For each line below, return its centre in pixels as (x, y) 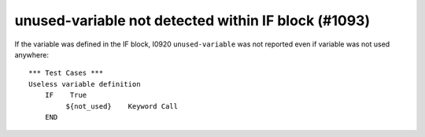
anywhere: (31, 54)
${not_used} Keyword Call (122, 106)
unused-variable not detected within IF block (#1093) (192, 20)
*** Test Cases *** (66, 73)
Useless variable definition (85, 84)
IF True (66, 95)
